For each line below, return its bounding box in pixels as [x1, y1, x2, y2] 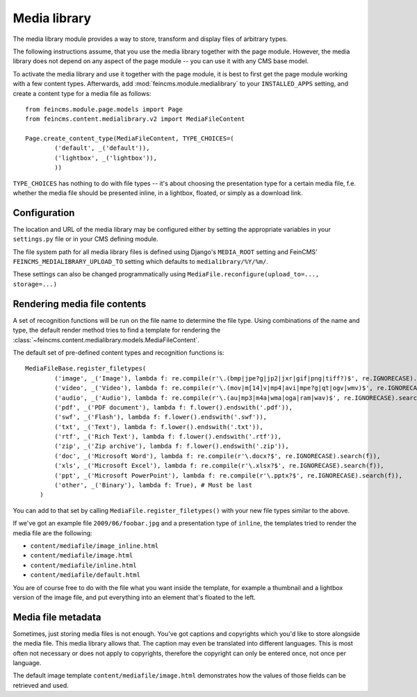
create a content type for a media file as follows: [13, 89, 152, 97]
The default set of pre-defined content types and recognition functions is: [13, 348, 224, 357]
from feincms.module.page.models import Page [25, 105, 183, 113]
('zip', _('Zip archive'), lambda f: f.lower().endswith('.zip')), [54, 442, 289, 451]
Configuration [13, 207, 75, 219]
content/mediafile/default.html [30, 571, 140, 579]
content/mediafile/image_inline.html [30, 541, 159, 550]
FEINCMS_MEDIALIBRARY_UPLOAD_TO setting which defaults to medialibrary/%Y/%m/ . [13, 258, 269, 266]
